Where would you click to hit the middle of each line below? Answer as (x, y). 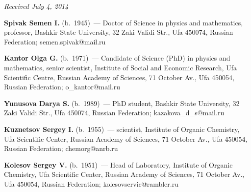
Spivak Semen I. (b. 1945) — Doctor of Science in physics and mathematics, (124, 22)
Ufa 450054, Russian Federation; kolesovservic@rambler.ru (91, 183)
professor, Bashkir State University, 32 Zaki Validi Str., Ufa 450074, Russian (119, 32)
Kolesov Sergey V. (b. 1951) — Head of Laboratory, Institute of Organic (118, 164)
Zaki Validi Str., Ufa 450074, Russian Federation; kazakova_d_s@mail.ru (114, 113)
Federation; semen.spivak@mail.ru (55, 41)
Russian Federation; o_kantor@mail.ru (62, 87)
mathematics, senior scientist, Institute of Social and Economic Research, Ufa (120, 67)
